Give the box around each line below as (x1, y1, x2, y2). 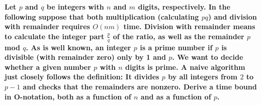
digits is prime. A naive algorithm (125, 61, 245, 72)
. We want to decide (172, 52, 243, 62)
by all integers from (168, 71, 238, 82)
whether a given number (5, 61, 91, 72)
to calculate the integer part (5, 31, 105, 41)
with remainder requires (5, 21, 90, 32)
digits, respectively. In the (138, 2, 230, 12)
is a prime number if (140, 42, 213, 52)
